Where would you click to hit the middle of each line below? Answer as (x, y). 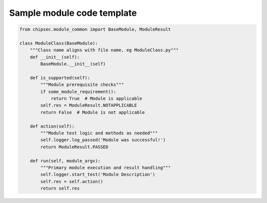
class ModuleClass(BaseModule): (59, 43)
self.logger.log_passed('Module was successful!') (103, 140)
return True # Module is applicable (96, 99)
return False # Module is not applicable (93, 112)
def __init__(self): (55, 57)
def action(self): (52, 126)
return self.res (60, 188)
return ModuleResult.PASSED (74, 147)
